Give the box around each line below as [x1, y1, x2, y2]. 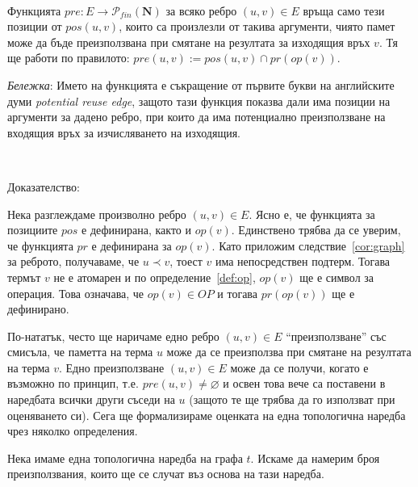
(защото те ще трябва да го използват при [189, 391, 395, 408]
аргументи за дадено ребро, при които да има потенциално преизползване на [7, 108, 386, 125]
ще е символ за [299, 268, 374, 285]
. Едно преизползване [58, 359, 165, 376]
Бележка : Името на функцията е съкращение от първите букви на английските [7, 76, 395, 93]
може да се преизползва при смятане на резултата [166, 343, 412, 360]
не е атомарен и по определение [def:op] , [53, 268, 256, 285]
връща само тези [303, 2, 385, 19]
